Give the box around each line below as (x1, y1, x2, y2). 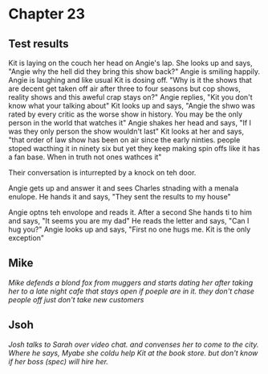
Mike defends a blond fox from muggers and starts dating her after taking (8, 277, 254, 287)
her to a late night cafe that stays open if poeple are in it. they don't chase (8, 286, 254, 296)
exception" (8, 233, 45, 242)
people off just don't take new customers (8, 294, 144, 304)
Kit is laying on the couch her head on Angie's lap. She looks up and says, (8, 58, 253, 68)
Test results (8, 37, 69, 51)
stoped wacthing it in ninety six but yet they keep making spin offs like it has (8, 144, 261, 153)
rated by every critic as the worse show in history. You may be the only (8, 109, 243, 119)
